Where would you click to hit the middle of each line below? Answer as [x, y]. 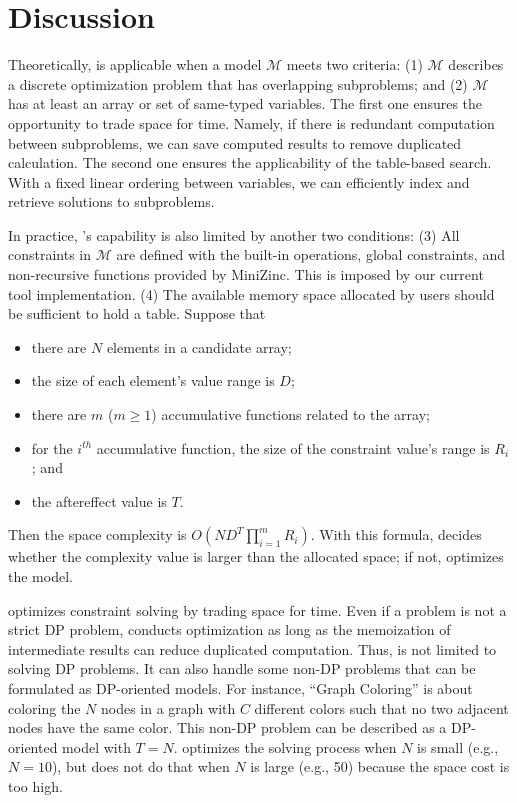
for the [52, 447]
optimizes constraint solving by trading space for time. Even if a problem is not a [257, 609]
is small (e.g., [458, 746]
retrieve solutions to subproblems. [111, 201]
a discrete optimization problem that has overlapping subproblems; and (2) [238, 83]
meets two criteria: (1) [354, 64]
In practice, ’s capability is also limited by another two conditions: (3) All [234, 234]
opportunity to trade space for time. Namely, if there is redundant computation [251, 122]
